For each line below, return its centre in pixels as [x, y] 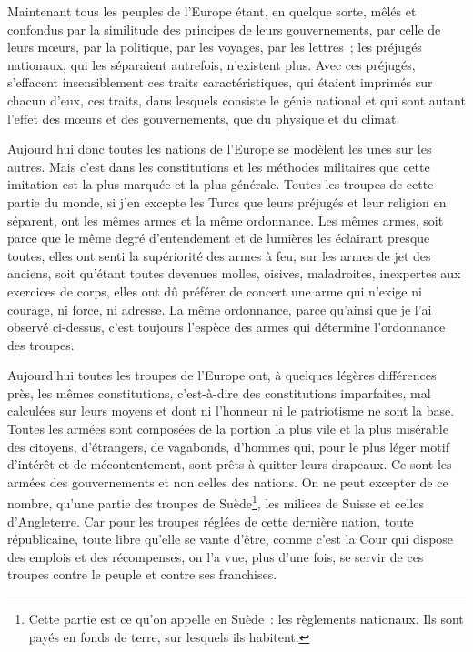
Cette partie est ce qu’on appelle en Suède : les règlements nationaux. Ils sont [246, 619]
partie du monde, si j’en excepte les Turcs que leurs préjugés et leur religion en [227, 201]
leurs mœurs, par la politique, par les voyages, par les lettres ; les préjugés [215, 47]
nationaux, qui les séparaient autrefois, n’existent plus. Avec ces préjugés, [211, 64]
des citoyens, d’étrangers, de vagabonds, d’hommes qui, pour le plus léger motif [228, 446]
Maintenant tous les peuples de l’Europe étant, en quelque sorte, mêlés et [212, 11]
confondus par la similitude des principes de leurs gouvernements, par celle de [224, 29]
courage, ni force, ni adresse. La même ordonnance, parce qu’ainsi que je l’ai [220, 309]
